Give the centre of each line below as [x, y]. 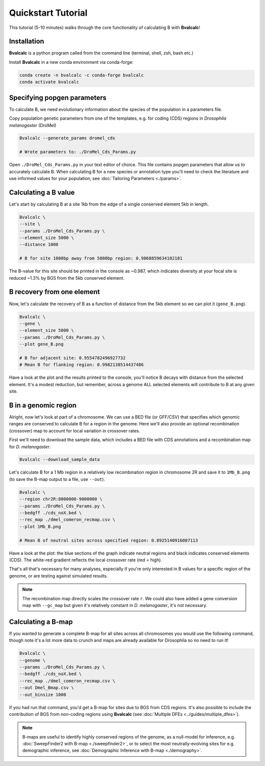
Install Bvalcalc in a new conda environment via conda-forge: [71, 62]
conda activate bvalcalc [49, 82]
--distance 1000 [39, 245]
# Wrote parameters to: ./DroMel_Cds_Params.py [78, 152]
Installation [26, 41]
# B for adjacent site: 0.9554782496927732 [73, 358]
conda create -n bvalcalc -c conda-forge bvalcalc [82, 75]
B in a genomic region [43, 405]
